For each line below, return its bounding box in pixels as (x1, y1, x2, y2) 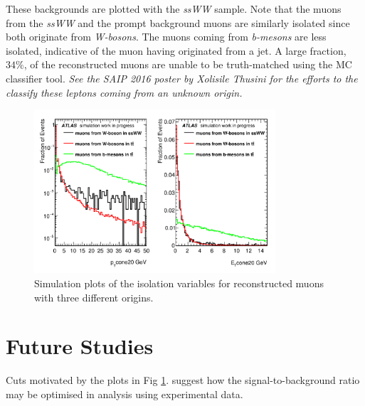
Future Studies (6, 331, 154, 360)
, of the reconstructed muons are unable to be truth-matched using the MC (23, 57, 352, 72)
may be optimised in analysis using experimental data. (6, 386, 243, 401)
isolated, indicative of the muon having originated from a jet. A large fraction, (6, 43, 347, 58)
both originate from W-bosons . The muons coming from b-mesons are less (6, 29, 327, 44)
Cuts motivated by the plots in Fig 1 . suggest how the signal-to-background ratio (6, 373, 360, 388)
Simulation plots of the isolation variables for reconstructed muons (34, 275, 324, 290)
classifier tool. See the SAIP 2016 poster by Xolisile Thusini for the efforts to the (6, 70, 358, 85)
